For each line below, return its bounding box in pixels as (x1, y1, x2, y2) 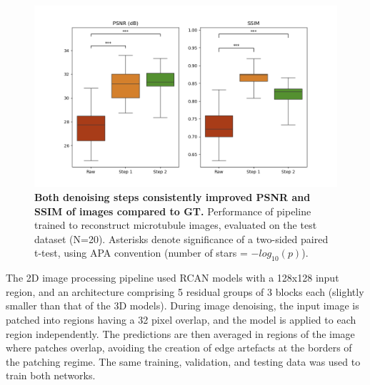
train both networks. (6, 368, 96, 383)
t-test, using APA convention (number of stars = (34, 245, 248, 260)
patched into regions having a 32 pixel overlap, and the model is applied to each (6, 312, 356, 327)
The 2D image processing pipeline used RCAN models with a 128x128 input (6, 270, 339, 285)
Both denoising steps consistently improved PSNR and (34, 189, 311, 204)
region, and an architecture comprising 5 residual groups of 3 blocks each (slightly (6, 284, 364, 299)
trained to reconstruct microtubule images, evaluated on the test (34, 217, 317, 232)
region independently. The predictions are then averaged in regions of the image (6, 326, 355, 341)
